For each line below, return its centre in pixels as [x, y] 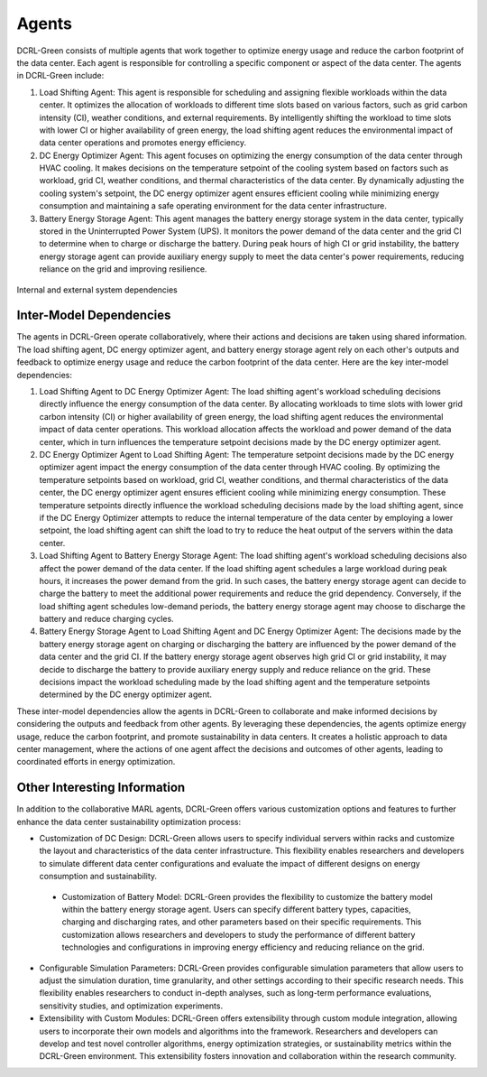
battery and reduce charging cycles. [107, 619]
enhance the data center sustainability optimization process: [129, 822]
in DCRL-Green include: [60, 76]
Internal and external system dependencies [97, 290]
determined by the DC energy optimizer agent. [125, 694]
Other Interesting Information [101, 788]
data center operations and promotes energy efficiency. [143, 143]
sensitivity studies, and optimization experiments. [131, 1006]
